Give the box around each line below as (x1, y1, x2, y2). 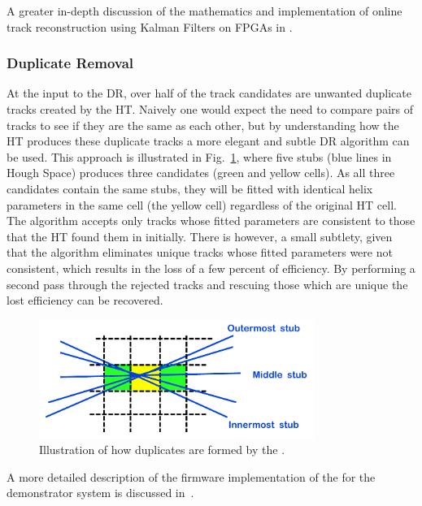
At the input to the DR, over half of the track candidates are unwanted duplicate (7, 84, 411, 102)
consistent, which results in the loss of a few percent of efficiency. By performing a (7, 259, 415, 276)
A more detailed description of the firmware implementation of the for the (7, 468, 376, 485)
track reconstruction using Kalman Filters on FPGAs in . (7, 18, 293, 35)
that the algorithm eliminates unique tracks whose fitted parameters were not (7, 244, 393, 261)
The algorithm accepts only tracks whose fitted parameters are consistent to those (7, 212, 415, 229)
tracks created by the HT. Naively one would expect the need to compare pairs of (7, 101, 413, 117)
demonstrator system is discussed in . (7, 484, 194, 501)
